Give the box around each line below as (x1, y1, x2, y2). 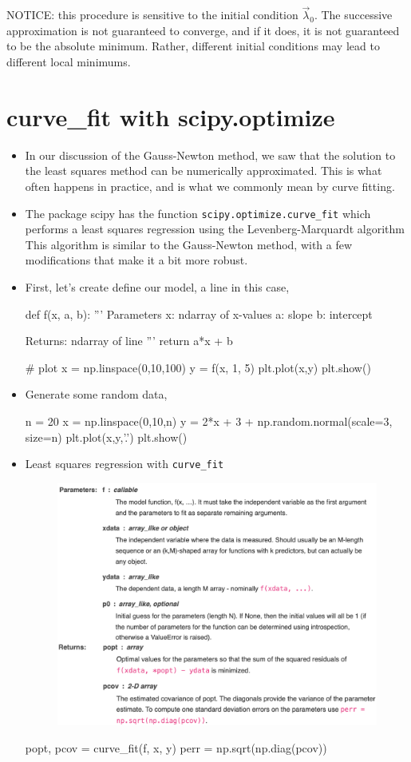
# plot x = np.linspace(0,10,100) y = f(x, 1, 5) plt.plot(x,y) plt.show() (25, 359, 371, 375)
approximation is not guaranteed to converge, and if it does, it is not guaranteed (6, 22, 400, 38)
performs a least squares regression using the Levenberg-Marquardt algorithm (25, 220, 405, 237)
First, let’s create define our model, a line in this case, (25, 278, 290, 295)
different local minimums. (6, 54, 131, 69)
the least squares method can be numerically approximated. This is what (25, 162, 382, 179)
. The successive (314, 6, 393, 23)
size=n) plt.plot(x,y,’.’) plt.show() (25, 428, 188, 445)
